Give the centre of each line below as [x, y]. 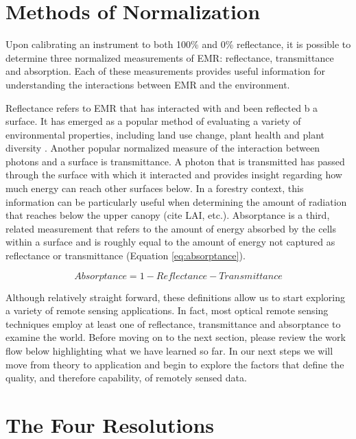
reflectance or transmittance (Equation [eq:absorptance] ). [126, 256]
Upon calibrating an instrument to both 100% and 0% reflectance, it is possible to [178, 44]
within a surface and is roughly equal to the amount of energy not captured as [170, 242]
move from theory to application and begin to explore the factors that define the [175, 364]
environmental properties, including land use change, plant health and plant [165, 134]
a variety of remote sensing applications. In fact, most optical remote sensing [167, 310]
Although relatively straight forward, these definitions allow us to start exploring [175, 297]
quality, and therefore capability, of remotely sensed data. [126, 378]
